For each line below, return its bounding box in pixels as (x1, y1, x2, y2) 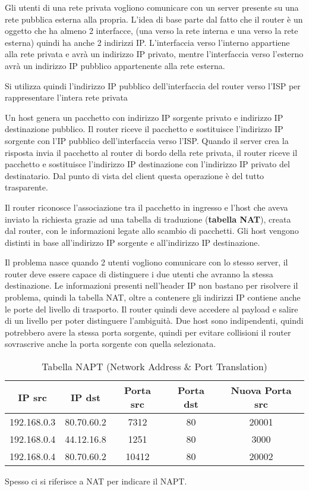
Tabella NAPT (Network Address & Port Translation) (42, 359, 267, 374)
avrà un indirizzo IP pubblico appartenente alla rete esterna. (5, 59, 225, 71)
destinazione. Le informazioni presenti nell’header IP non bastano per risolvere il (5, 279, 298, 292)
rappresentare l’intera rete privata (5, 91, 128, 104)
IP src (18, 390, 48, 404)
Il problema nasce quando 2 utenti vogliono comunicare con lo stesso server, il (5, 256, 288, 268)
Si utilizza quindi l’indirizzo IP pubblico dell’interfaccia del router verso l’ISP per (5, 79, 301, 92)
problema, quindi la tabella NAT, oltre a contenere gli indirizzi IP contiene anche (5, 291, 301, 304)
